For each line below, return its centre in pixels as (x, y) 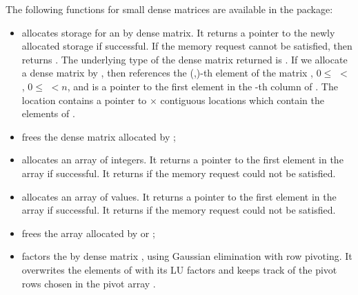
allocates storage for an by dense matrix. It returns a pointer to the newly (178, 32)
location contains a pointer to (84, 100)
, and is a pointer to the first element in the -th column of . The (202, 86)
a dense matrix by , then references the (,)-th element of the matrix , (168, 73)
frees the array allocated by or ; (88, 233)
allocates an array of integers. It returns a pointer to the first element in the (182, 160)
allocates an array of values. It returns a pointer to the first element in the (179, 196)
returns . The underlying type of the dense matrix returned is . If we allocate (185, 59)
